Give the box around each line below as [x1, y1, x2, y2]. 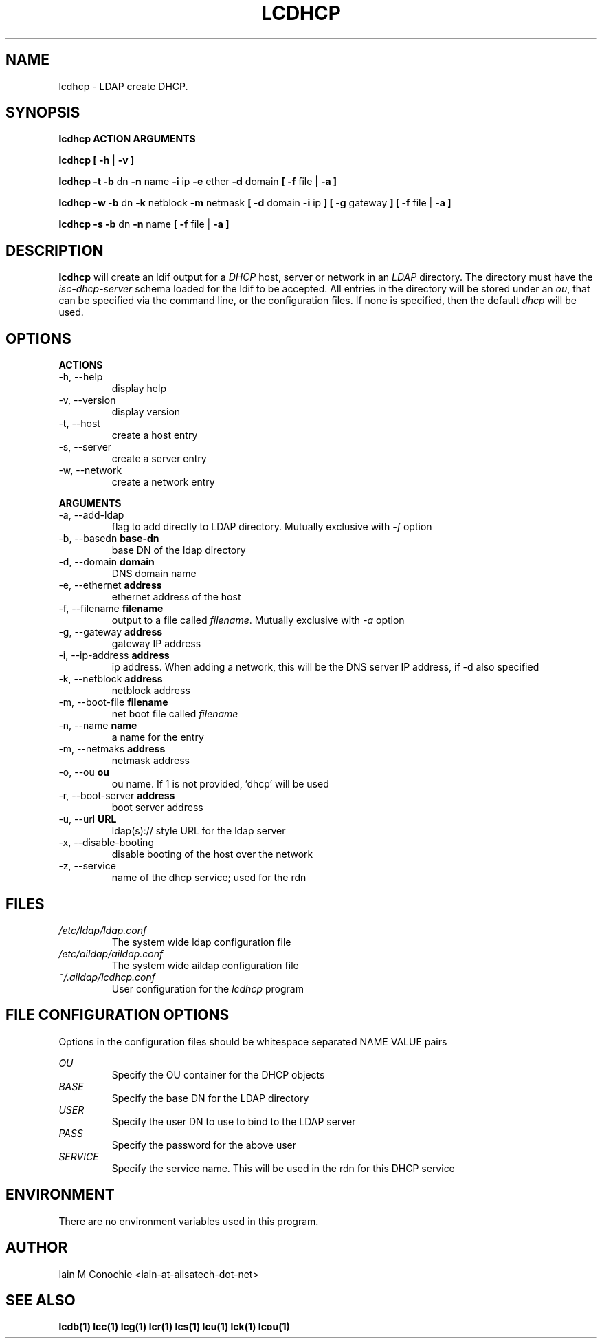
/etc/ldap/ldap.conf [58, 924, 147, 936]
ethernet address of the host [111, 591, 241, 603]
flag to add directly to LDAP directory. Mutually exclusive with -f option [111, 521, 432, 533]
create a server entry [111, 453, 207, 465]
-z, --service [58, 860, 116, 872]
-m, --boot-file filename [58, 696, 168, 708]
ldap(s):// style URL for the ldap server [111, 825, 286, 837]
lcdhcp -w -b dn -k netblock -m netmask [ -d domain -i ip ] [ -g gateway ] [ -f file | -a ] [58, 197, 452, 209]
